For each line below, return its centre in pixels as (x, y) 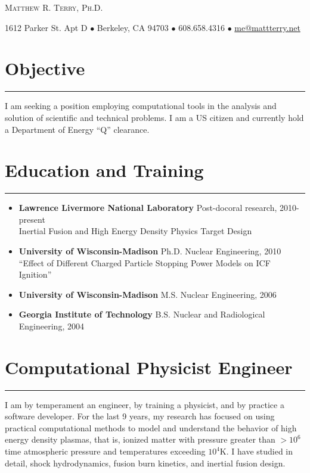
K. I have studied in (256, 451)
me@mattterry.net (267, 27)
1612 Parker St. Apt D (46, 27)
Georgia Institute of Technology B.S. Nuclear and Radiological (142, 314)
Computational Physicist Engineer (149, 367)
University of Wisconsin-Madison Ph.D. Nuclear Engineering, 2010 (150, 251)
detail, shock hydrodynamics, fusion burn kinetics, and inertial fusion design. (145, 463)
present (32, 219)
